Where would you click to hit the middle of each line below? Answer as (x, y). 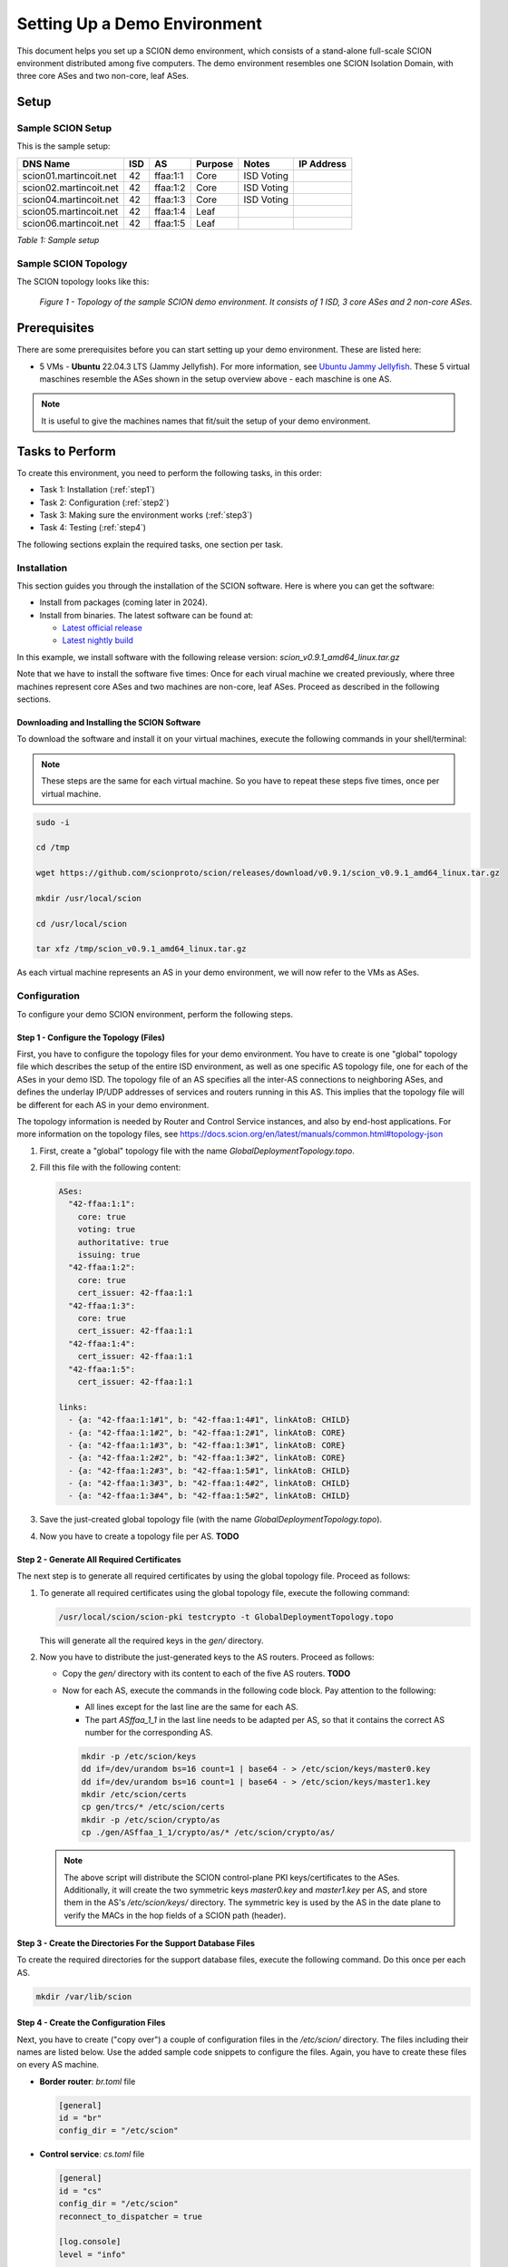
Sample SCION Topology (72, 263)
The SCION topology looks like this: (83, 282)
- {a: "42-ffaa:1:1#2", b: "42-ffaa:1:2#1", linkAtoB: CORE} (207, 1432)
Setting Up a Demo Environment (140, 24)
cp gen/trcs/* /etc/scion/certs (153, 1807)
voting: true (107, 1230)
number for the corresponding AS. (149, 1732)
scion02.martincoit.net (71, 188)
